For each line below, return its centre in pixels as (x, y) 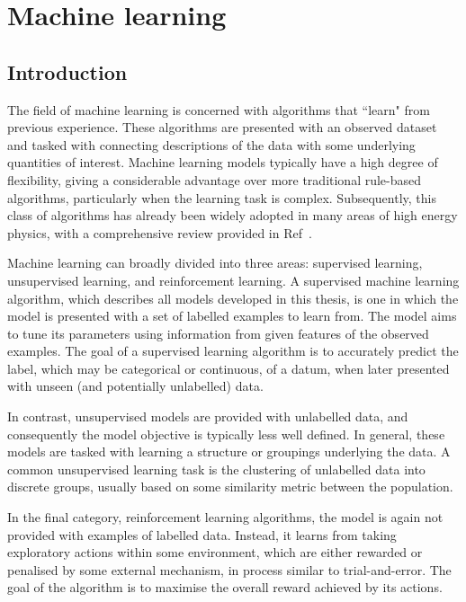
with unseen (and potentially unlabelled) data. (135, 386)
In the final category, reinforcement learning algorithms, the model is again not (225, 517)
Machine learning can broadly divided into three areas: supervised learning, (215, 263)
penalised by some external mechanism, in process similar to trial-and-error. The (229, 569)
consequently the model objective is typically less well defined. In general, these (226, 434)
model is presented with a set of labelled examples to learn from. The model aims (232, 316)
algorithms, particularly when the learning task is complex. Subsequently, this (222, 197)
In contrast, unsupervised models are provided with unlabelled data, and (208, 416)
